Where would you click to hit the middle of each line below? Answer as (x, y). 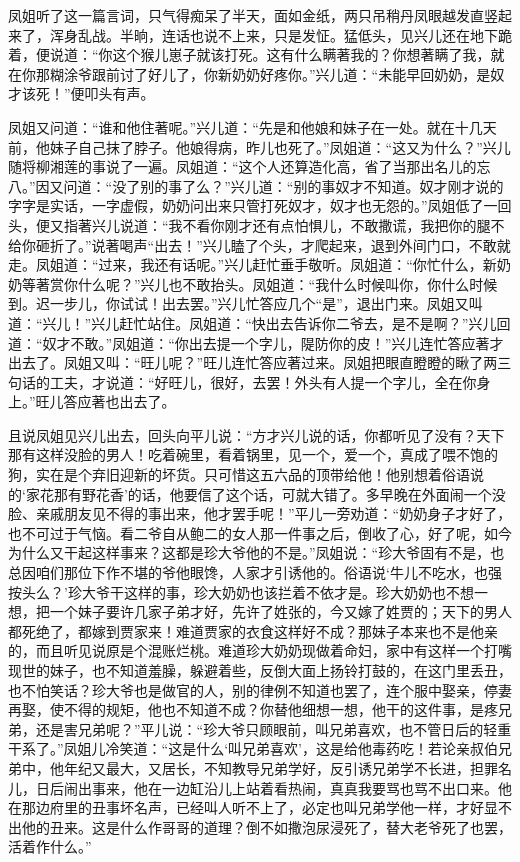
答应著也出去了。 (119, 401)
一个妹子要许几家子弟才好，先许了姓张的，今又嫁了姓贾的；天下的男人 (280, 611)
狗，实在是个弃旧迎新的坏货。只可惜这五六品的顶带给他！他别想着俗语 (239, 474)
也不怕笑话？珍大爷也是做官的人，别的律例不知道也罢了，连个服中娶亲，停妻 (260, 689)
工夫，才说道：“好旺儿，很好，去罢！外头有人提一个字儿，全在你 (263, 381)
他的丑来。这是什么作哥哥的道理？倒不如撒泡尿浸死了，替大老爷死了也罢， (266, 826)
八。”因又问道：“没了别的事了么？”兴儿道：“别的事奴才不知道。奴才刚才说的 (256, 185)
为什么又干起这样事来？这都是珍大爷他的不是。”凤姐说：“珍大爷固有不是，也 (256, 552)
